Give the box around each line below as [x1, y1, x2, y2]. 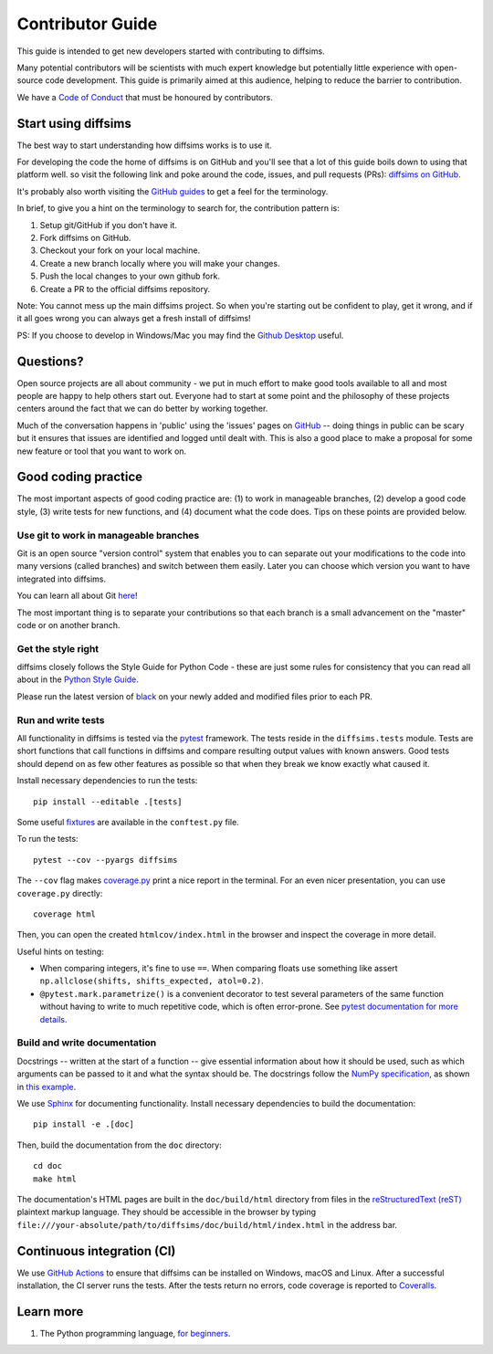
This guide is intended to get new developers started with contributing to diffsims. [16, 46, 325, 57]
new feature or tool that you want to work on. [16, 446, 187, 457]
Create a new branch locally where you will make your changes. [39, 257, 280, 268]
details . [39, 1013, 68, 1024]
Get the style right [16, 642, 100, 655]
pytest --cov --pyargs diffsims [33, 855, 178, 865]
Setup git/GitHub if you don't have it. [39, 219, 178, 230]
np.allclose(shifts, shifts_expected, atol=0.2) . [39, 975, 264, 986]
